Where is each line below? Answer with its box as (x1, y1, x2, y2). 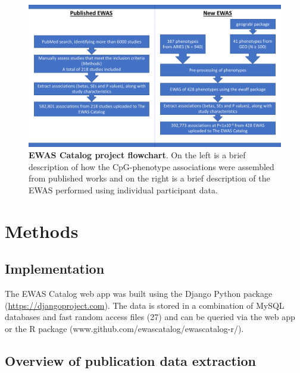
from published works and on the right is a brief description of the (29, 172, 270, 184)
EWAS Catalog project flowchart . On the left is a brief (29, 149, 246, 161)
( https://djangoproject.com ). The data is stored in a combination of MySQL (5, 299, 285, 311)
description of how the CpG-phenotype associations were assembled (29, 160, 274, 173)
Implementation (5, 259, 105, 278)
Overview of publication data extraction (5, 351, 257, 369)
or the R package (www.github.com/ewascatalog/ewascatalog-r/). (5, 322, 244, 334)
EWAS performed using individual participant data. (29, 183, 218, 196)
